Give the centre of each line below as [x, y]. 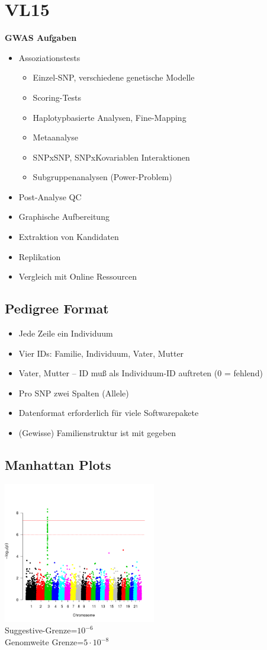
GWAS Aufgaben [41, 38]
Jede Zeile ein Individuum [66, 333]
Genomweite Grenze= [44, 642]
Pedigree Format [57, 308]
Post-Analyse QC [50, 196]
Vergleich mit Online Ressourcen [78, 276]
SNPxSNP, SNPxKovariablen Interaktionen [111, 157]
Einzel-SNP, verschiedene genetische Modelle [114, 77]
